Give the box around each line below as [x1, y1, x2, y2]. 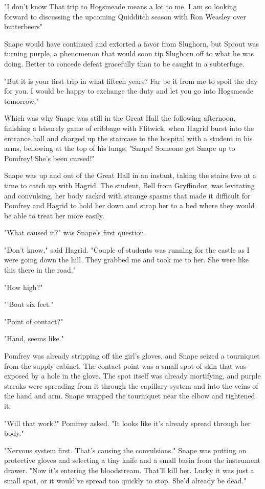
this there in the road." [4, 264, 76, 275]
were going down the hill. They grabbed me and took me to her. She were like [4, 254, 249, 265]
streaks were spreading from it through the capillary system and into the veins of [4, 380, 258, 391]
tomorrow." [4, 95, 39, 106]
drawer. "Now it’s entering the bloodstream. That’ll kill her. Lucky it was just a [4, 464, 254, 475]
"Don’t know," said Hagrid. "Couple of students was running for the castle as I [4, 244, 250, 255]
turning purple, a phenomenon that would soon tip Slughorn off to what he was [4, 48, 254, 59]
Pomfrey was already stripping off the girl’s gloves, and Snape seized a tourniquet [4, 350, 260, 361]
